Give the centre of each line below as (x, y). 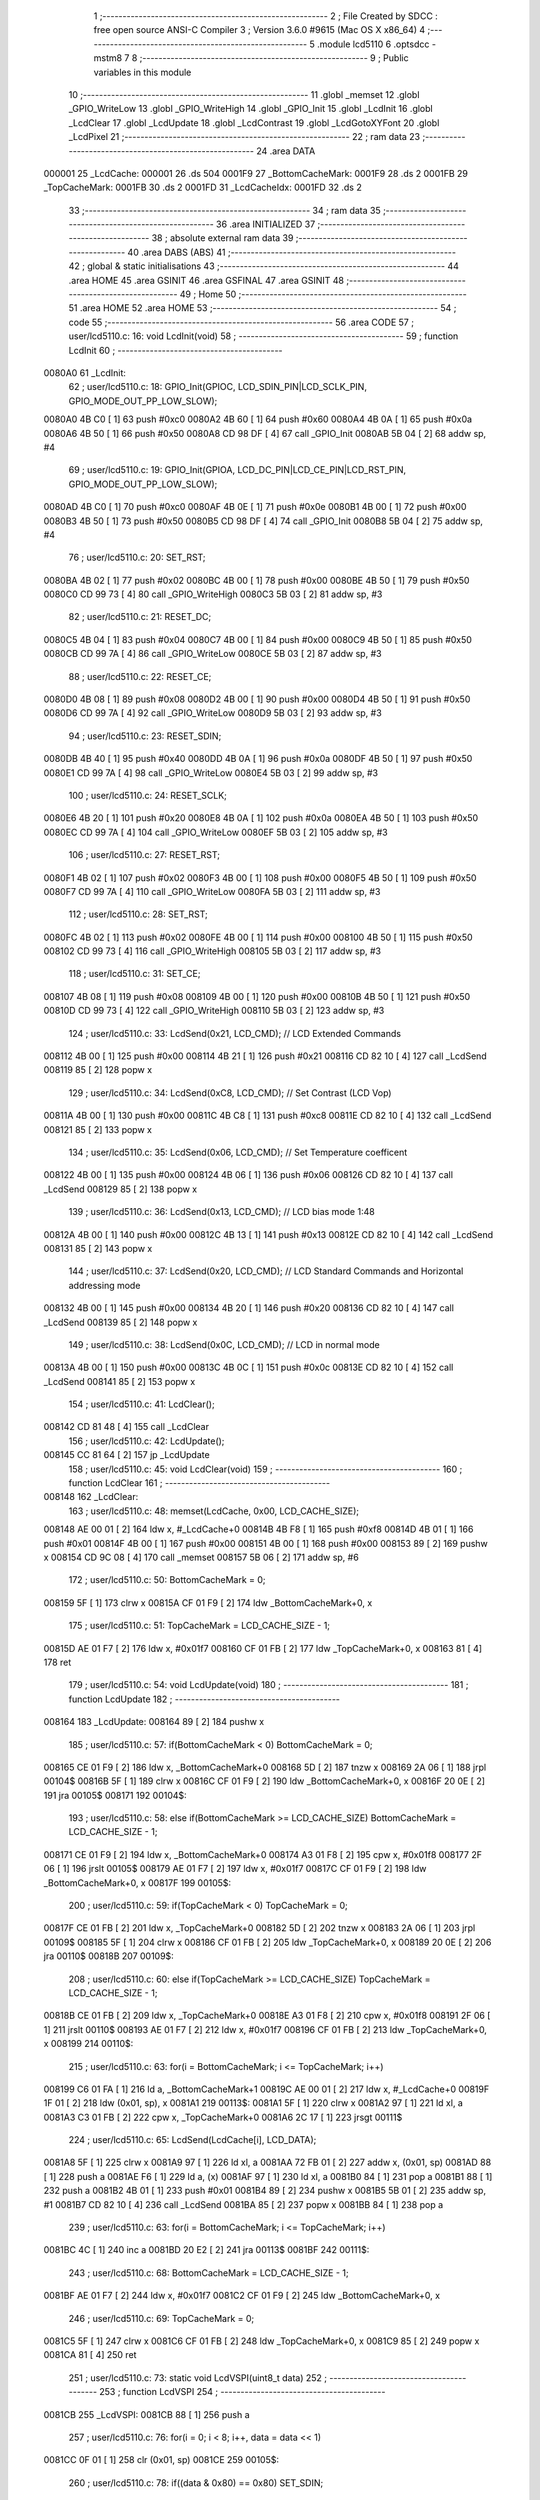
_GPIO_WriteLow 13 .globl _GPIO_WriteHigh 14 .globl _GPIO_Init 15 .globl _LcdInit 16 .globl (251, 109)
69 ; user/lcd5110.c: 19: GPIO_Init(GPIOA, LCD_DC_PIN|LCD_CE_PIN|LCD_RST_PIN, (237, 470)
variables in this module (142, 72)
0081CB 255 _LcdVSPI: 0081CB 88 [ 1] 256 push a (146, 2414)
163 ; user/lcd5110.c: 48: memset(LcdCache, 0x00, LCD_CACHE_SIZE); (214, 1511)
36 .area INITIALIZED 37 (265, 224)
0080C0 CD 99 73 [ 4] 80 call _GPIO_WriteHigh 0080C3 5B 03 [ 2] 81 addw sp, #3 (213, 594)
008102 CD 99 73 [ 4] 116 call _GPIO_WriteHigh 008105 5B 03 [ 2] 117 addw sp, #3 (212, 951)
